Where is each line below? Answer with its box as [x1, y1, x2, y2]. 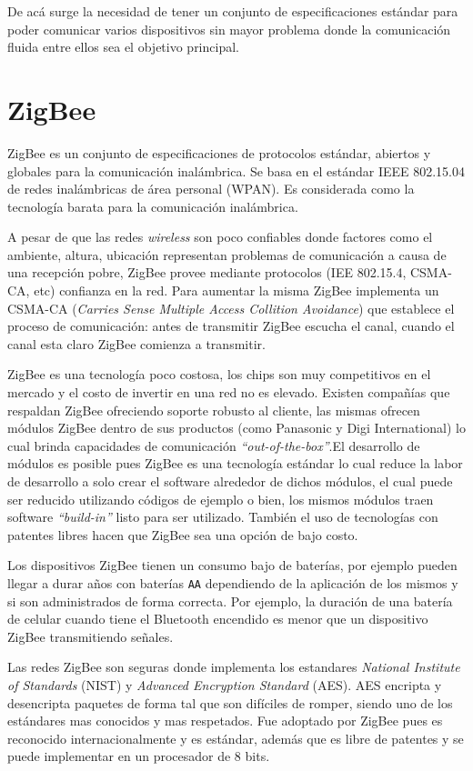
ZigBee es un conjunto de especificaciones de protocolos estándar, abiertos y [7, 143, 431, 162]
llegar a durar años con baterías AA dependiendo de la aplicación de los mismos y [7, 573, 458, 592]
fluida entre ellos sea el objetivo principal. [7, 37, 239, 56]
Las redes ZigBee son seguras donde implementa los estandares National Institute [7, 657, 460, 676]
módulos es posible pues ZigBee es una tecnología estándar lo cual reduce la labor [7, 454, 463, 473]
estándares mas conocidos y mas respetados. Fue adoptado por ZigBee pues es [7, 711, 443, 730]
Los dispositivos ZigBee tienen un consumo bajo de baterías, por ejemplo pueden [7, 556, 458, 575]
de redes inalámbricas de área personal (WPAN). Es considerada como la [7, 179, 415, 198]
